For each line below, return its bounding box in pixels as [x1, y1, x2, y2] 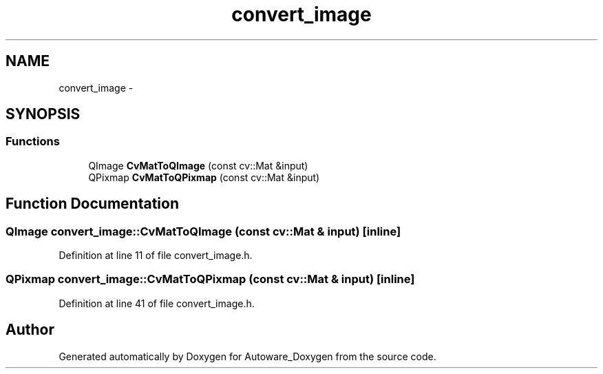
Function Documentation [6, 195, 179, 213]
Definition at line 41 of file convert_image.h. [59, 297, 255, 309]
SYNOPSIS [6, 105, 81, 123]
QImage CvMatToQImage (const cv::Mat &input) [88, 159, 308, 172]
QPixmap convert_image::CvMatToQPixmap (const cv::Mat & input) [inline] [6, 272, 415, 287]
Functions [6, 134, 60, 149]
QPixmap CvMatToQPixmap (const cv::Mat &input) [88, 171, 320, 183]
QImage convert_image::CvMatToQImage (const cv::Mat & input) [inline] [6, 224, 401, 238]
